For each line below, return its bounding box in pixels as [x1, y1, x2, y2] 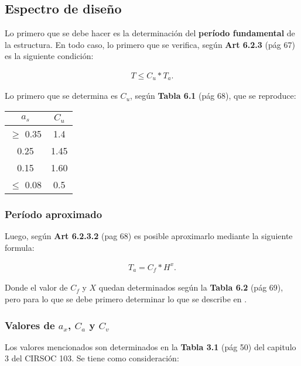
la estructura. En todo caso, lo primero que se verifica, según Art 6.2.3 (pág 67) [5, 38, 295, 50]
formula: [5, 241, 35, 253]
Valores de [5, 317, 55, 332]
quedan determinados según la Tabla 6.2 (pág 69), [98, 281, 283, 294]
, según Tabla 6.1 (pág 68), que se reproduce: [130, 89, 296, 102]
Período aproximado [5, 206, 102, 221]
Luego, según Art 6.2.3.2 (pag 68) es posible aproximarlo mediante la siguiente [5, 230, 293, 242]
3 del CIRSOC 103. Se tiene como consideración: [5, 352, 179, 364]
